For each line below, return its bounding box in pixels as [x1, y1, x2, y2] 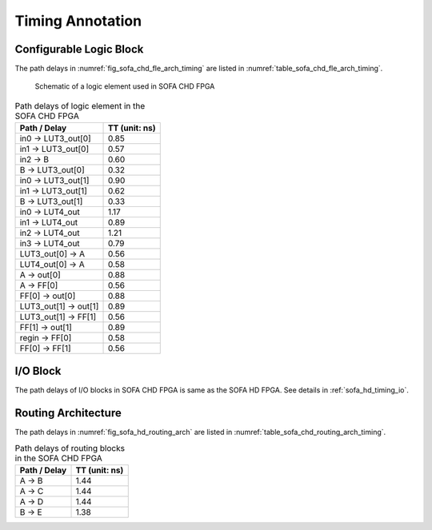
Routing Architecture [14, 406, 122, 420]
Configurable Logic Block [14, 42, 144, 56]
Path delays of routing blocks [14, 443, 126, 454]
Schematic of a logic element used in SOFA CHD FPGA [34, 82, 215, 91]
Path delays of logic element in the [14, 101, 146, 112]
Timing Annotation [14, 12, 142, 30]
